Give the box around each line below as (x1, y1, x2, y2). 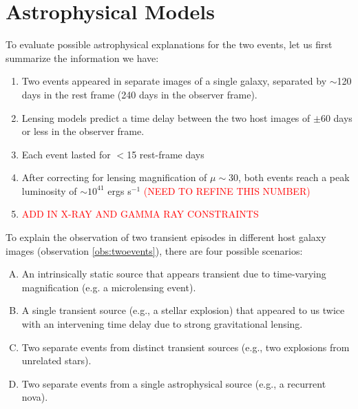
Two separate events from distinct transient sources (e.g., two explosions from (21, 339, 350, 354)
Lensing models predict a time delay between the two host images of (21, 110, 310, 125)
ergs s (107, 183, 131, 198)
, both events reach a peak (238, 170, 350, 185)
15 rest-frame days (127, 147, 204, 161)
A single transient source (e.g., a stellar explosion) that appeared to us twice (21, 303, 345, 317)
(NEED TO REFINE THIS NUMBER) (143, 183, 310, 198)
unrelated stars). (21, 353, 92, 368)
